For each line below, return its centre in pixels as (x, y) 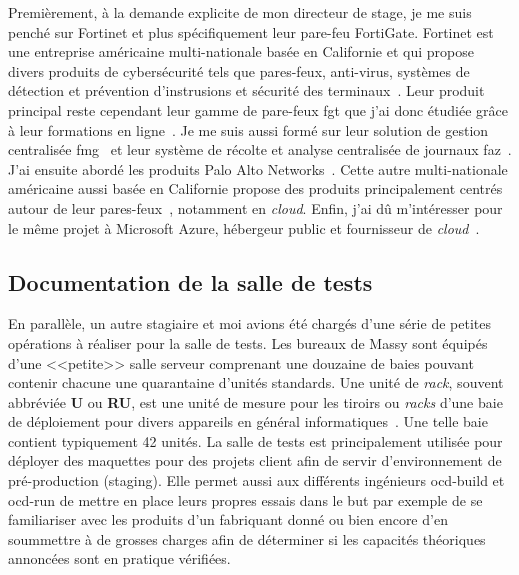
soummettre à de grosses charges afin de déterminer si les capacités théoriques (247, 538)
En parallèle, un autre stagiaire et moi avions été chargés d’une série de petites (249, 323)
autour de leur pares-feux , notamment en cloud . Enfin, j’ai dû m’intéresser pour (255, 207)
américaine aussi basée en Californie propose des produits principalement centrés (255, 188)
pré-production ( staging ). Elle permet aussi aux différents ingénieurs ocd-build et (256, 480)
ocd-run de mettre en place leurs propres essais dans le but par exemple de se (245, 499)
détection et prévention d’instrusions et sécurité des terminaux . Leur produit (246, 90)
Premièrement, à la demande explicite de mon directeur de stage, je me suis (240, 12)
